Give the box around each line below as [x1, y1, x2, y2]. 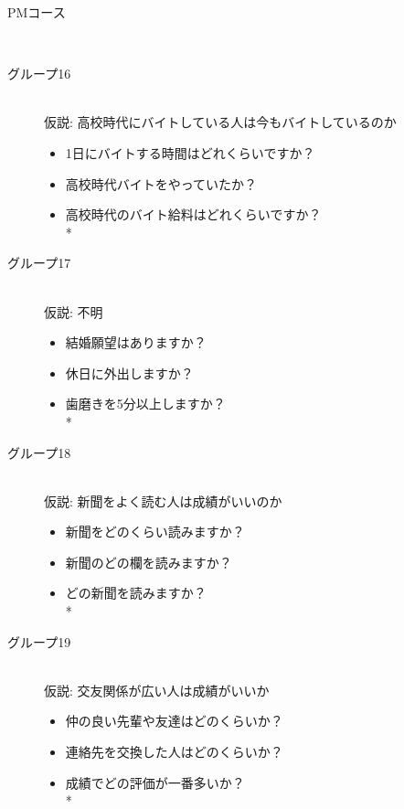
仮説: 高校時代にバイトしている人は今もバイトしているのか [44, 112, 397, 132]
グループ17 [7, 253, 71, 272]
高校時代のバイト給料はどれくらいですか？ [65, 205, 322, 224]
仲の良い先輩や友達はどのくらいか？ [65, 711, 283, 730]
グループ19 [7, 632, 71, 651]
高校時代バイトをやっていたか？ [65, 174, 258, 193]
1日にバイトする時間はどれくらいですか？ [65, 143, 315, 162]
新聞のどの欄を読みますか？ [65, 552, 232, 571]
